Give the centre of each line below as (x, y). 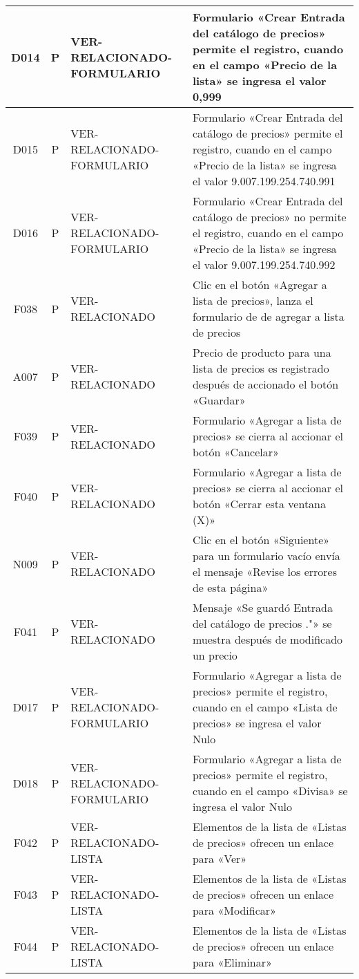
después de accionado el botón (265, 384)
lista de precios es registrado (261, 368)
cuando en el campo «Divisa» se (270, 791)
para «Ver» (220, 858)
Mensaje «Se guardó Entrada (262, 607)
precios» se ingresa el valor (257, 723)
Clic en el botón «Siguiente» (261, 540)
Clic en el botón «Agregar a (260, 285)
